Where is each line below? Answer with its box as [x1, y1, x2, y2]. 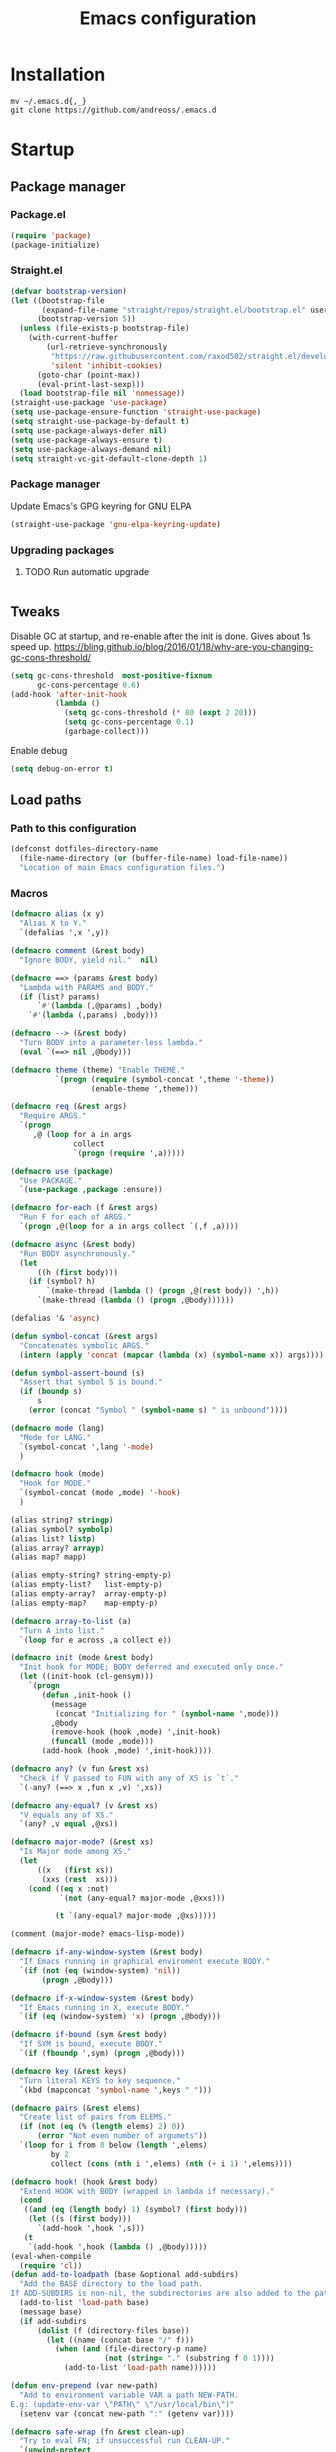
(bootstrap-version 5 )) [36, 314, 137, 324]
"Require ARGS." [19, 1111, 87, 1121]
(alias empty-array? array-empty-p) [10, 1589, 168, 1599]
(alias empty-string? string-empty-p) [10, 1570, 172, 1581]
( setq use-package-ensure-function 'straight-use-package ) [10, 407, 262, 417]
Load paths [10, 792, 82, 809]
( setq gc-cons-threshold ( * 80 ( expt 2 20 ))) [63, 708, 257, 718]
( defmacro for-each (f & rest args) [10, 1203, 159, 1213]
